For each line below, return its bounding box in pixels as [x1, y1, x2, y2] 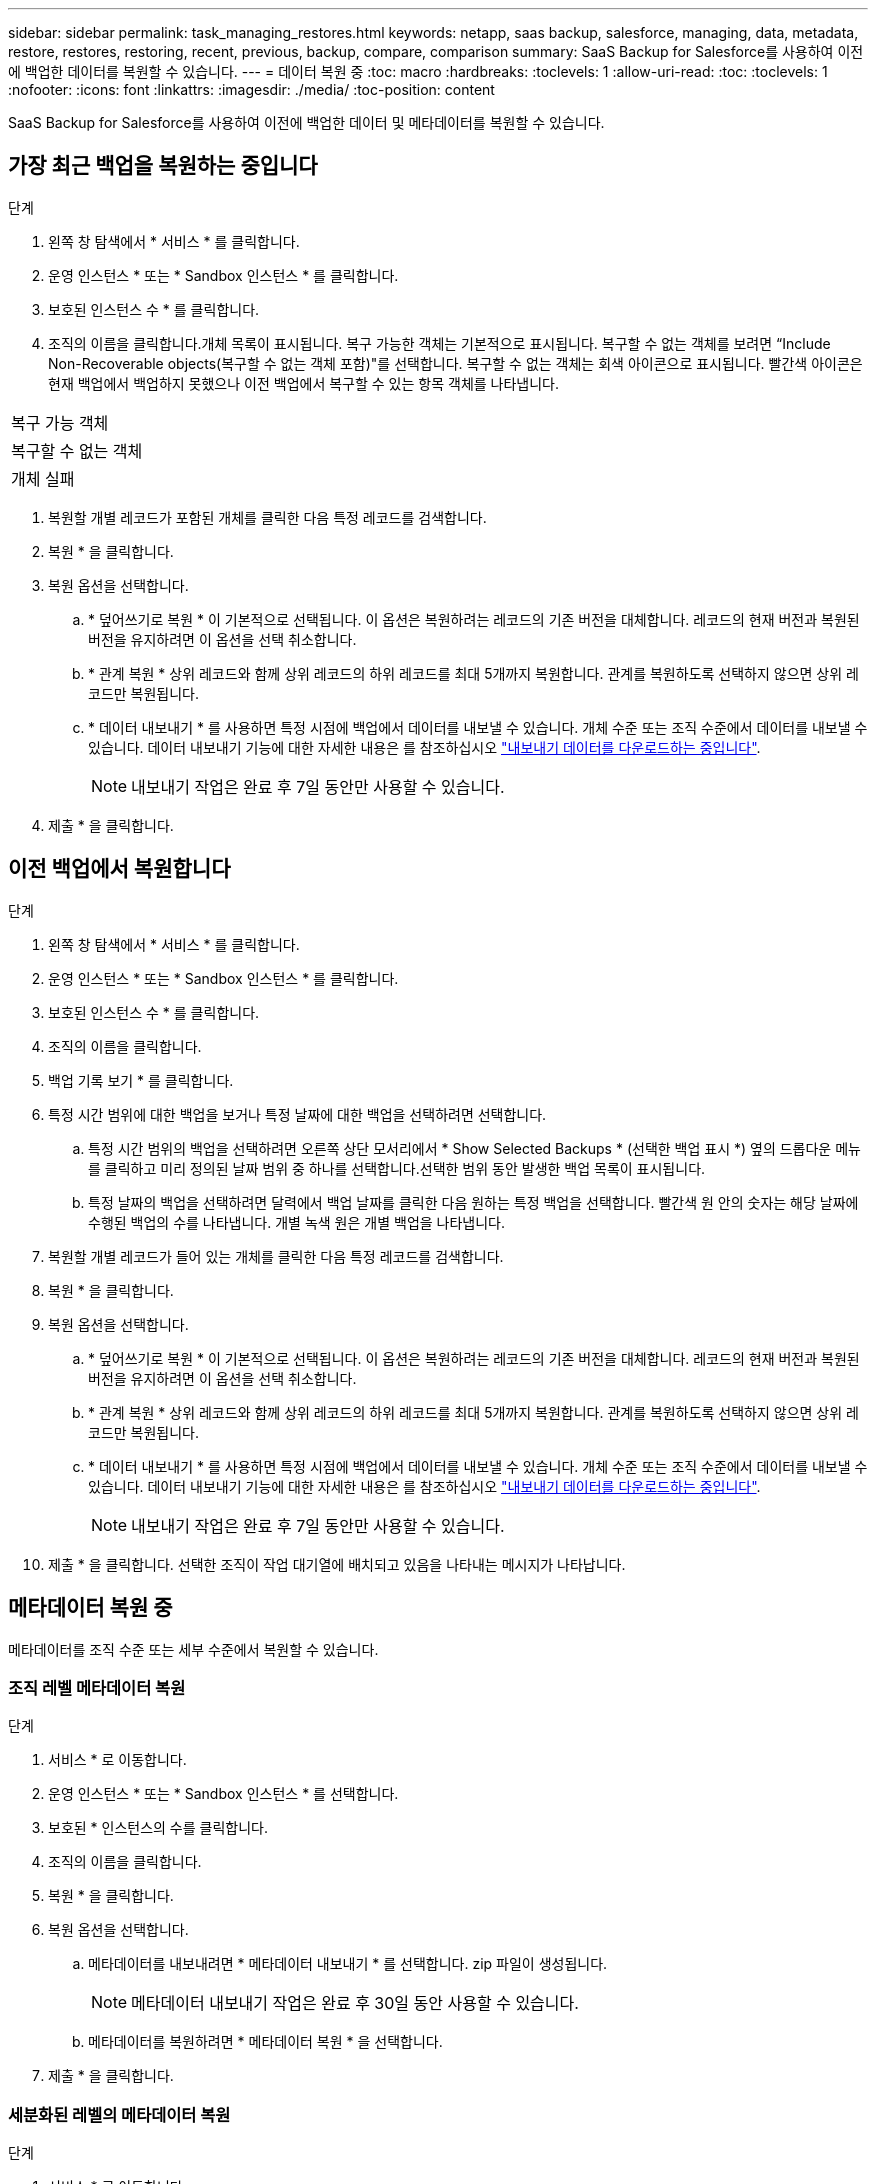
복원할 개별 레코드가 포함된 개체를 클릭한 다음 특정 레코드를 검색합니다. [48, 508, 487, 526]
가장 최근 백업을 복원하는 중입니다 [8, 153, 318, 179]
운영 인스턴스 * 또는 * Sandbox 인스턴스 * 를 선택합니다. [48, 1785, 399, 1803]
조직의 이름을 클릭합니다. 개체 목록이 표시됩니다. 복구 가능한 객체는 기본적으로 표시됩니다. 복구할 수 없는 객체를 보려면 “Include [48, 334, 831, 352]
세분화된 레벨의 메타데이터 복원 [8, 2104, 231, 2125]
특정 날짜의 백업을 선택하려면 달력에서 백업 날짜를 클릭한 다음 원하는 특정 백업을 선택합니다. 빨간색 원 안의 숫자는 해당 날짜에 [88, 1193, 859, 1211]
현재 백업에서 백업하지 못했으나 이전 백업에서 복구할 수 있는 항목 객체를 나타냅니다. [48, 374, 560, 392]
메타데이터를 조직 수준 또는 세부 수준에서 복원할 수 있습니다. [8, 1640, 379, 1658]
